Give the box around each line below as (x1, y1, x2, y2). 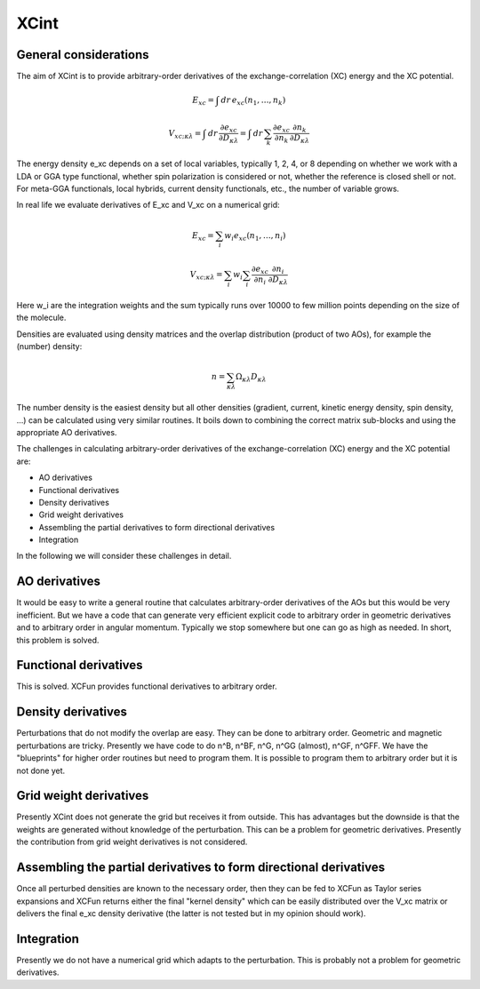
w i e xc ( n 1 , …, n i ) (224, 230, 286, 243)
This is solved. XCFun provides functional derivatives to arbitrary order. (16, 681, 277, 692)
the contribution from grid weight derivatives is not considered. (16, 836, 248, 848)
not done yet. (16, 765, 66, 776)
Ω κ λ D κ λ (236, 371, 267, 384)
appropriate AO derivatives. (16, 427, 117, 437)
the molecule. (16, 312, 67, 323)
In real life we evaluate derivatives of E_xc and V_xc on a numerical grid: (16, 200, 280, 211)
